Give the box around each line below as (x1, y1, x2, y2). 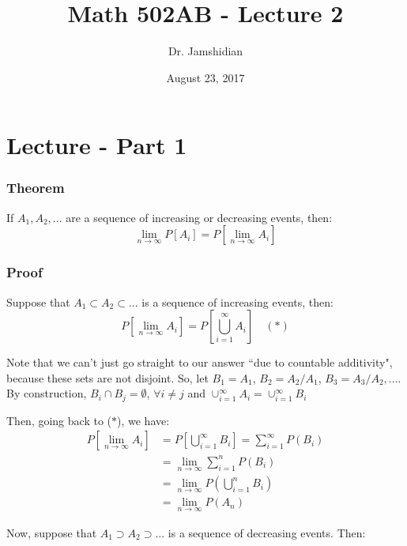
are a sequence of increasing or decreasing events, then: (66, 209, 333, 225)
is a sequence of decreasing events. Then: (168, 524, 366, 540)
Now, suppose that (6, 524, 97, 540)
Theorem (6, 178, 65, 198)
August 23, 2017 (166, 69, 245, 85)
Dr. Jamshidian (168, 43, 243, 59)
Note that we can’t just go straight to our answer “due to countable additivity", (6, 354, 393, 371)
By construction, (6, 385, 87, 401)
